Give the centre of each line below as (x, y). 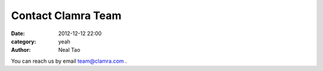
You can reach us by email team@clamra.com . (69, 61)
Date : (18, 33)
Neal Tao (69, 50)
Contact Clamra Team (66, 16)
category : (24, 41)
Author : (21, 50)
